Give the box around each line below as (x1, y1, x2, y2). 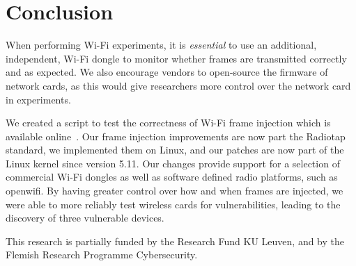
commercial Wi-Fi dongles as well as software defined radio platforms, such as (6, 169, 338, 184)
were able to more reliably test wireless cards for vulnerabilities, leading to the (6, 197, 341, 211)
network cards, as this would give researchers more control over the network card (6, 78, 351, 92)
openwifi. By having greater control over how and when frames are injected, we (6, 183, 343, 198)
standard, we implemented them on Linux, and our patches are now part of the (6, 142, 344, 157)
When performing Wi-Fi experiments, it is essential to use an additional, (6, 38, 317, 52)
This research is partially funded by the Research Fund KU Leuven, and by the (6, 233, 345, 248)
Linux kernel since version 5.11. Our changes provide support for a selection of (6, 156, 340, 170)
